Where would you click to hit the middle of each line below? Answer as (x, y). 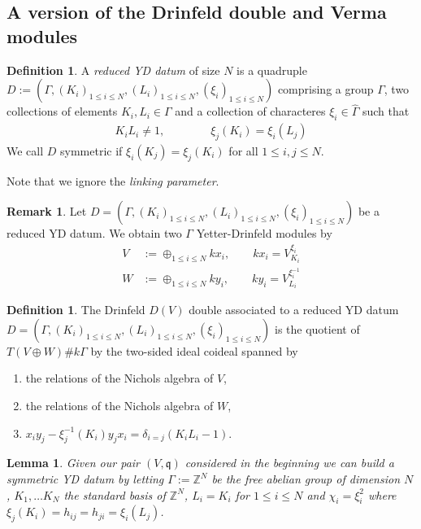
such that (386, 111)
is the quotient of (317, 328)
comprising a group (326, 89)
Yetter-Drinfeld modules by (264, 233)
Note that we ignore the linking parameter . (113, 180)
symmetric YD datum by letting (85, 479)
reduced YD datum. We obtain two (94, 233)
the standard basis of (115, 494)
